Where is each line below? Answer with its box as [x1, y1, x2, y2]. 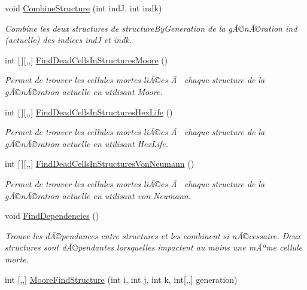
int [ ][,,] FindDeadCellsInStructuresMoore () [5, 53, 168, 66]
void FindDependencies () [5, 209, 99, 222]
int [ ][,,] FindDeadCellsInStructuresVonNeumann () [5, 157, 194, 170]
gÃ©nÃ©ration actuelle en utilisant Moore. [5, 85, 163, 97]
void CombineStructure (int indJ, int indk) [5, 2, 162, 14]
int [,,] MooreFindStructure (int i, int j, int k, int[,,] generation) [5, 273, 238, 285]
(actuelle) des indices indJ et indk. [5, 33, 132, 46]
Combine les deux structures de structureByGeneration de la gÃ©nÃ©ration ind [5, 22, 297, 34]
